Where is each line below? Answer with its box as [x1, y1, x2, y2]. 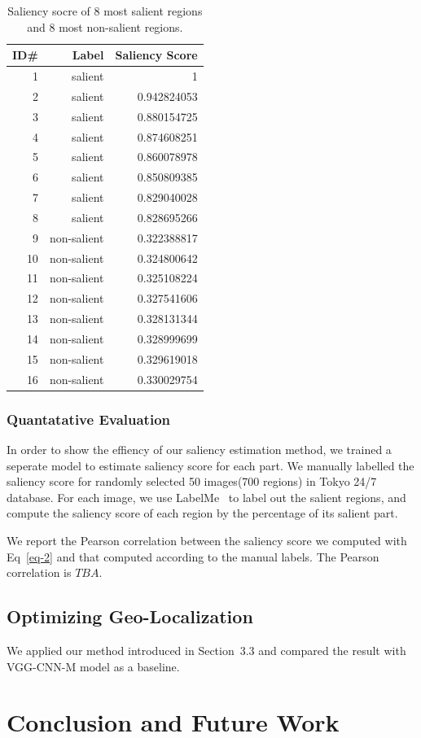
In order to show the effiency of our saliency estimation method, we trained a [7, 441, 392, 457]
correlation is [7, 564, 72, 581]
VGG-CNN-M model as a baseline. [7, 657, 180, 675]
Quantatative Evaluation [7, 408, 171, 429]
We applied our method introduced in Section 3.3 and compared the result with [7, 641, 406, 658]
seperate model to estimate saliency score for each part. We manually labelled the [7, 456, 414, 474]
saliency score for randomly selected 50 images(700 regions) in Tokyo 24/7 [7, 473, 377, 490]
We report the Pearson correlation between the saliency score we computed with [7, 531, 407, 548]
